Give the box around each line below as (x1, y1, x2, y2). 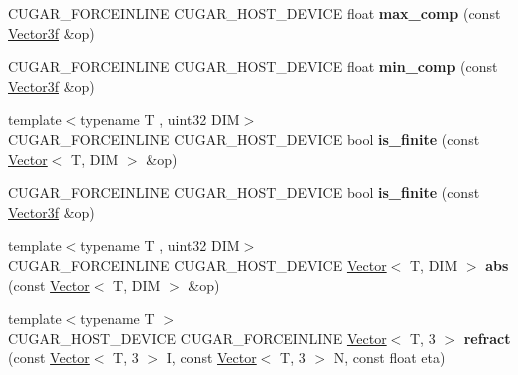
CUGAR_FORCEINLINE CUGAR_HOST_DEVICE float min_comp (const (8, 56, 498, 77)
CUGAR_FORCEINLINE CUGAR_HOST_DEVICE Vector (8, 254, 387, 275)
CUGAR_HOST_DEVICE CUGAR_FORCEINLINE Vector (8, 327, 387, 348)
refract (463, 327, 511, 348)
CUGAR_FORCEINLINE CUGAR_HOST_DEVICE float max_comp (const (8, 3, 501, 23)
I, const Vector (166, 347, 257, 368)
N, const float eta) (333, 347, 446, 368)
